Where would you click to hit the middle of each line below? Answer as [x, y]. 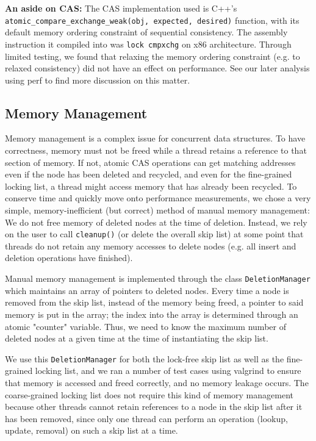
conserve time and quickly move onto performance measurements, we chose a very [158, 198]
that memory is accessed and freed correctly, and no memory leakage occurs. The [157, 382]
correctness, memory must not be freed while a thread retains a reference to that [156, 150]
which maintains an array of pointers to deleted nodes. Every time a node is [147, 290]
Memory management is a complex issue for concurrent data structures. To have [155, 138]
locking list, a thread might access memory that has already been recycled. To [151, 186]
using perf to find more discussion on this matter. [98, 80]
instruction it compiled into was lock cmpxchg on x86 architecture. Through [148, 44]
